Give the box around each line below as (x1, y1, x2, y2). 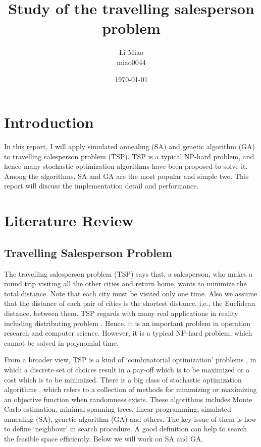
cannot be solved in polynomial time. (4, 337, 119, 348)
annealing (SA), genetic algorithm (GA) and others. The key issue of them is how (4, 413, 257, 424)
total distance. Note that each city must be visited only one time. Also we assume (4, 288, 257, 298)
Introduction (4, 112, 94, 133)
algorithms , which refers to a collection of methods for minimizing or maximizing (4, 384, 257, 395)
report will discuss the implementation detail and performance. (4, 180, 199, 191)
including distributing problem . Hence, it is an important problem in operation (4, 317, 251, 328)
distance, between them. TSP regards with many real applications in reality (4, 307, 238, 318)
